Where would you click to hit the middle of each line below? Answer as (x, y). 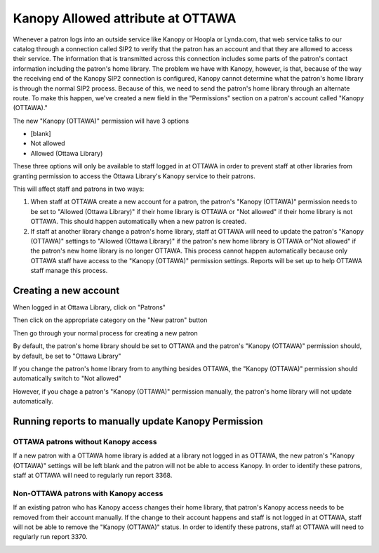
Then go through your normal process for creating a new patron (105, 333)
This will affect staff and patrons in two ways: (79, 189)
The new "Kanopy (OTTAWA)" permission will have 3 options (101, 121)
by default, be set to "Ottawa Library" (67, 356)
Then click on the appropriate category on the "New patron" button (110, 320)
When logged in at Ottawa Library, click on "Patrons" (89, 307)
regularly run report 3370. (50, 537)
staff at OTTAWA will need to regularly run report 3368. (93, 475)
